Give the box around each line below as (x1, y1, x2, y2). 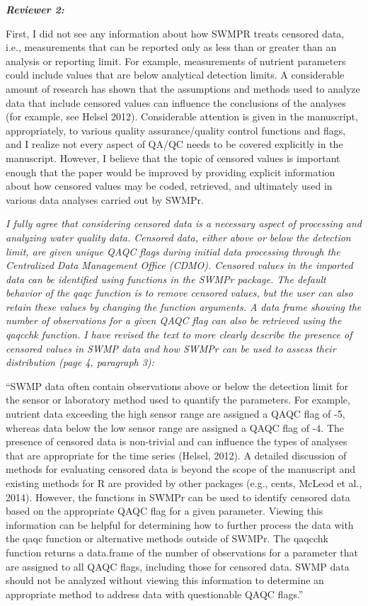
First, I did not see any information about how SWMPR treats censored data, (6, 25, 345, 40)
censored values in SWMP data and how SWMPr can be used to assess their (6, 341, 336, 355)
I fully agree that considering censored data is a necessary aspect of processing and (6, 216, 362, 231)
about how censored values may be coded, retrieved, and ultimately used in (6, 178, 333, 193)
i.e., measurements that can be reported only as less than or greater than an (6, 40, 337, 55)
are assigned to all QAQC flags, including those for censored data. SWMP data (6, 559, 350, 573)
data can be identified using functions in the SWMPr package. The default (6, 271, 326, 286)
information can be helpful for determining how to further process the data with (6, 517, 354, 532)
